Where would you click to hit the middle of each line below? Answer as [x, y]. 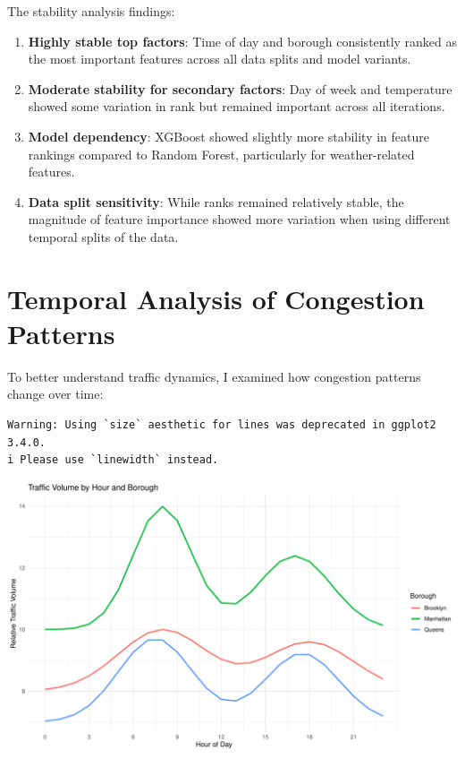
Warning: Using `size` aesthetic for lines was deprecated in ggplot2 [222, 425]
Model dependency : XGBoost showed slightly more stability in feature [228, 136]
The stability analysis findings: [91, 11]
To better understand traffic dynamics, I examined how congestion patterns [214, 376]
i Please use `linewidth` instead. [113, 460]
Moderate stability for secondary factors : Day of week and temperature [240, 88]
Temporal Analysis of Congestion [216, 298]
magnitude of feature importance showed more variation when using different [239, 219]
